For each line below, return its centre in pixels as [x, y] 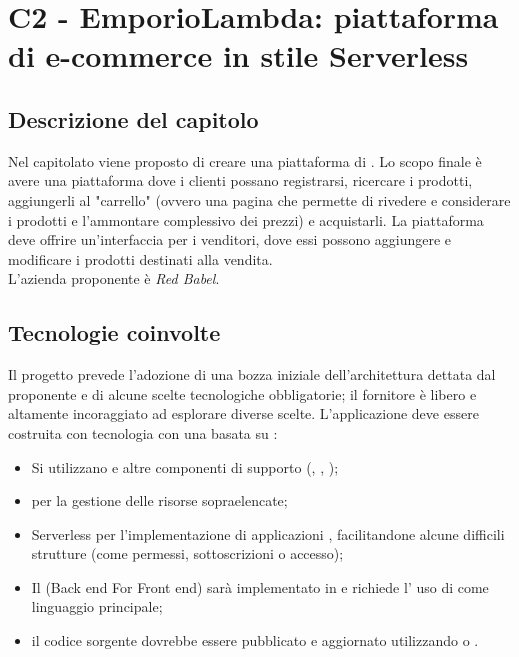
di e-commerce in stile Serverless [238, 55]
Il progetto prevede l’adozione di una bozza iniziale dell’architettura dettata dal [252, 374]
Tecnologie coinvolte [114, 332]
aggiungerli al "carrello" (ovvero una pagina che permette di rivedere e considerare [259, 199]
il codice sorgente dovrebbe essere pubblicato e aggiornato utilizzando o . [255, 640]
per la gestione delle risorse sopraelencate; [159, 500]
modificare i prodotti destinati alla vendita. [140, 258]
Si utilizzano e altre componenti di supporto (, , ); [185, 466]
